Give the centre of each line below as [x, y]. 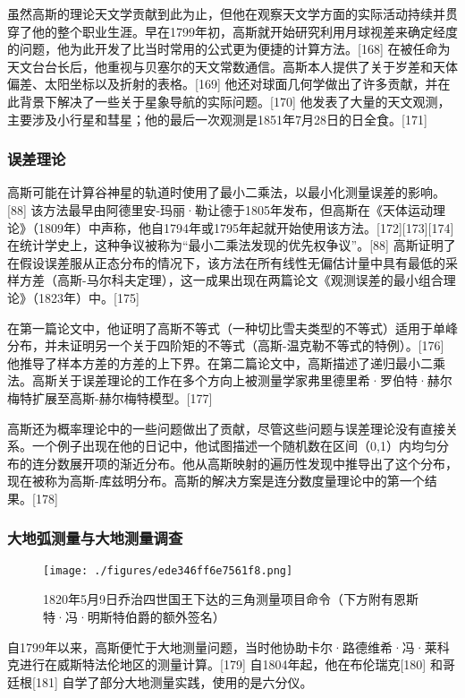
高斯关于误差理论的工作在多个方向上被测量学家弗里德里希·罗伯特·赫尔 [242, 380]
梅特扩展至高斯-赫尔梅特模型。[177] [110, 397]
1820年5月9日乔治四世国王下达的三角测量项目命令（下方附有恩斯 [231, 599]
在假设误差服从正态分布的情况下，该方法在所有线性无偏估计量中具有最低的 [226, 262]
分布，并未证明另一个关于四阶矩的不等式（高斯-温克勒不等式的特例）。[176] [226, 345]
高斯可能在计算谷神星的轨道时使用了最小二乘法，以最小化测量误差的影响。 [226, 192]
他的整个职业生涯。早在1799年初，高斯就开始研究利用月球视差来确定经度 [245, 31]
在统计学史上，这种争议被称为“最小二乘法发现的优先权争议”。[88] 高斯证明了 [232, 245]
